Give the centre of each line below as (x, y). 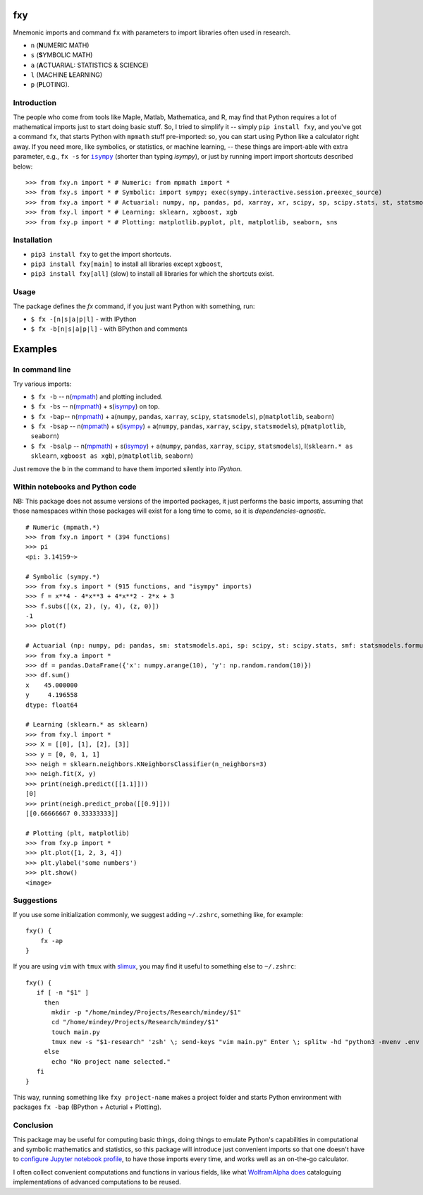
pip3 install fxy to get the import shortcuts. (101, 254)
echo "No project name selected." (111, 1061)
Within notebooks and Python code (75, 487)
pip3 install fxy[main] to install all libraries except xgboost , (127, 264)
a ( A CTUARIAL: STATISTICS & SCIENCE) (90, 65)
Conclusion (33, 1125)
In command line (42, 370)
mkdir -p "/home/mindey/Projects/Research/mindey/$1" (146, 1012)
